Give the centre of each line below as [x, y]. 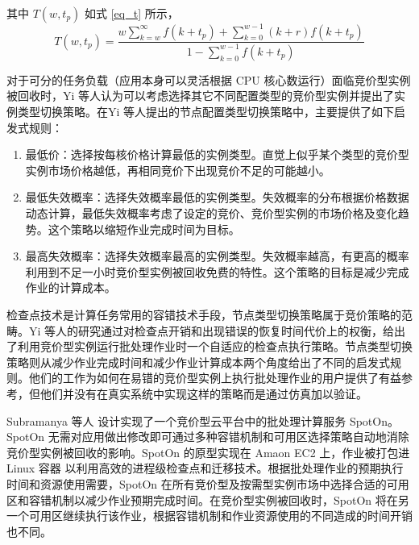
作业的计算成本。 [71, 287]
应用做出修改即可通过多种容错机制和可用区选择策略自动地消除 [245, 437]
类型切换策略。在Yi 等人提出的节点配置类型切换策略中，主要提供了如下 [206, 112]
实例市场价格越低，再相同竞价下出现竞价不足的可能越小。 [178, 170]
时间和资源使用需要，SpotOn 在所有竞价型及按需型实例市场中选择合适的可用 [208, 483]
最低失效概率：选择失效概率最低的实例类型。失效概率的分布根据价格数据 [217, 197]
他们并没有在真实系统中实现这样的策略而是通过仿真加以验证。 [203, 393]
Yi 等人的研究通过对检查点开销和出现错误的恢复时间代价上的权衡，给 [212, 330]
